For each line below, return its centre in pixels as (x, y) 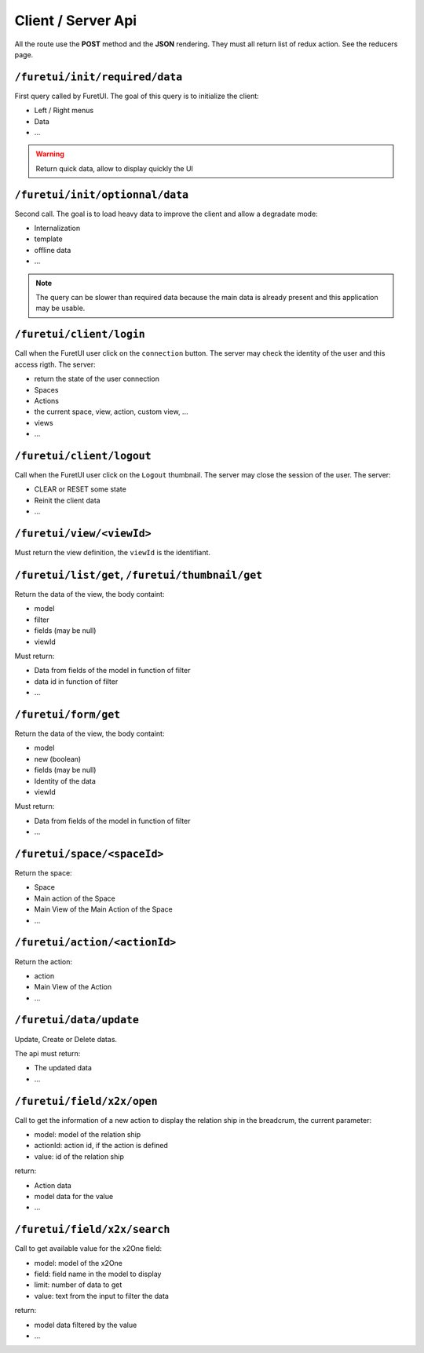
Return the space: (43, 873)
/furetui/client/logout (83, 456)
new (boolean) (58, 759)
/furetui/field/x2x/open (86, 1101)
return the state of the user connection (97, 379)
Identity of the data (65, 781)
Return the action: (44, 961)
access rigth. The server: (55, 364)
